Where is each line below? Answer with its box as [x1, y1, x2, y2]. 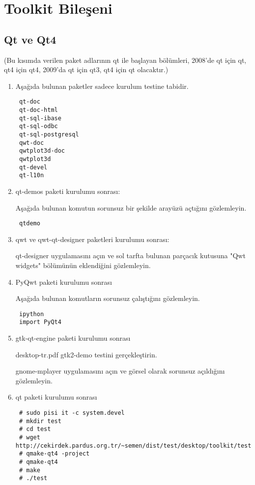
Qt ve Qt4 [4, 31, 57, 47]
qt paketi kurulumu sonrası [15, 392, 97, 402]
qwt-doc [19, 139, 44, 146]
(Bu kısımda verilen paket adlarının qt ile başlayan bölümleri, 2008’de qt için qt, [4, 54, 247, 65]
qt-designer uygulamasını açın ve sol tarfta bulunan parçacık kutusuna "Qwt [15, 250, 246, 261]
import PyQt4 [19, 319, 61, 326]
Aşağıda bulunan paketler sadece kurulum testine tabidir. [15, 81, 189, 91]
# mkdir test [19, 417, 61, 425]
